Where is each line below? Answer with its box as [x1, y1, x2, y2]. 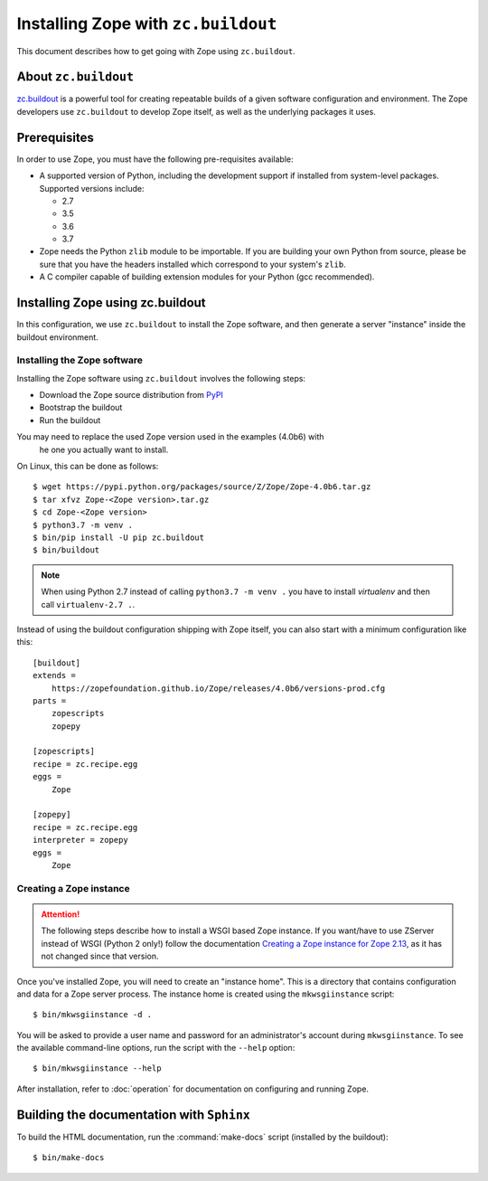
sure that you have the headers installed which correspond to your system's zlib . [39, 259, 347, 269]
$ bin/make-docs [33, 1153, 105, 1163]
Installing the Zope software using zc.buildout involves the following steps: [16, 373, 306, 383]
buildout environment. [16, 331, 99, 343]
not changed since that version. [41, 950, 159, 962]
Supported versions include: [39, 183, 145, 194]
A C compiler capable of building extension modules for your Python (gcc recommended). [39, 271, 375, 282]
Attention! [41, 909, 80, 920]
